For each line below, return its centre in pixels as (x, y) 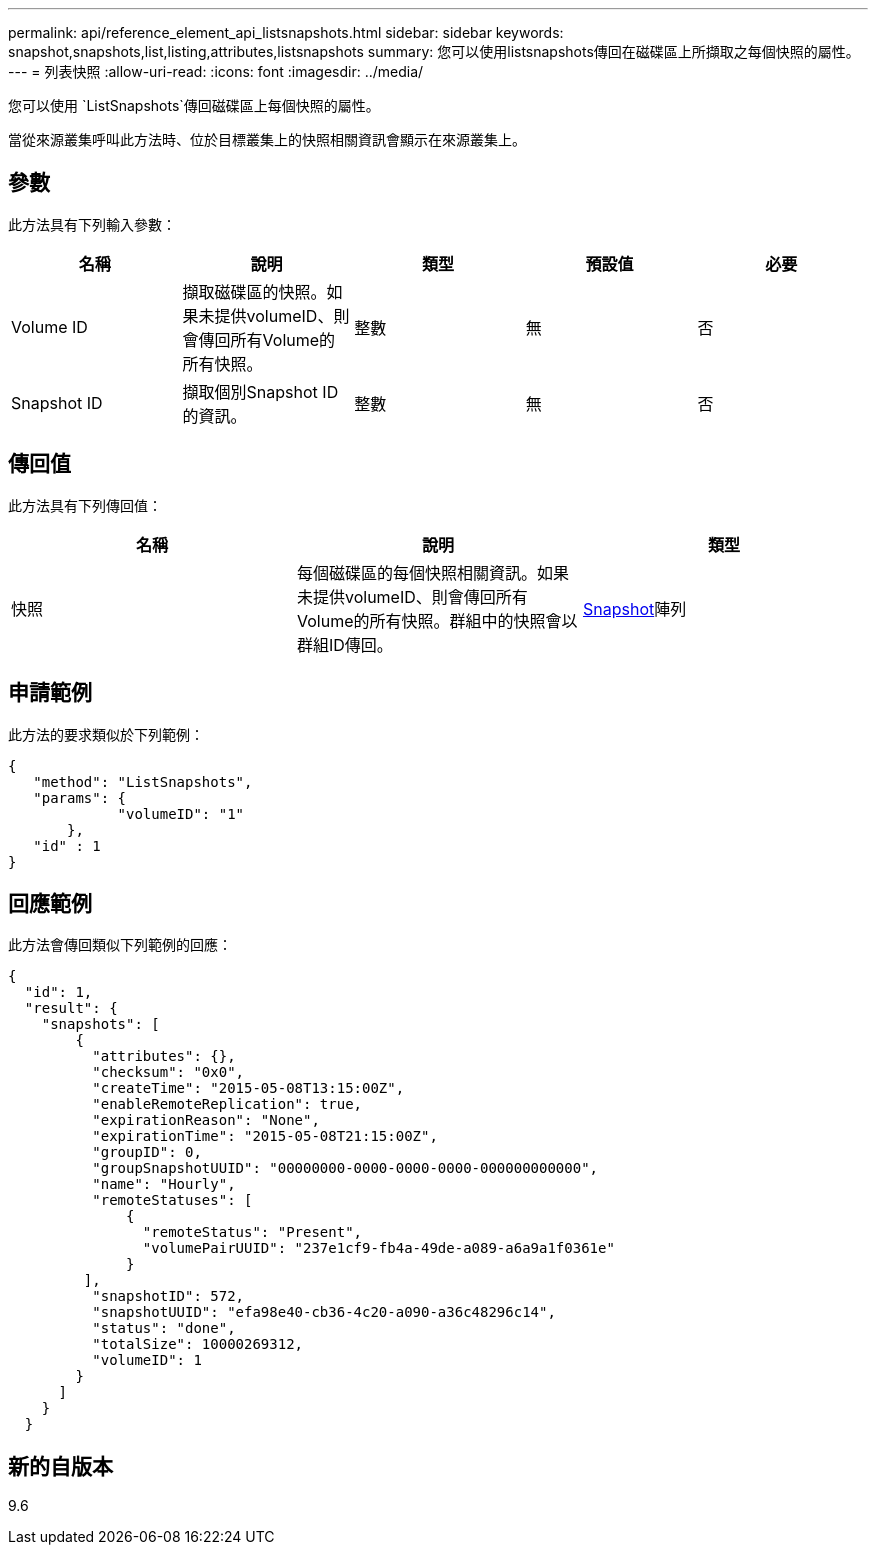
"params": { (80, 797)
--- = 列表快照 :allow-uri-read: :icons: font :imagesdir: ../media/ (216, 71)
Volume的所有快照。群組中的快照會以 (437, 620)
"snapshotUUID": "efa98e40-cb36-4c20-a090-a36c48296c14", (324, 1312)
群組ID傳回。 (344, 644)
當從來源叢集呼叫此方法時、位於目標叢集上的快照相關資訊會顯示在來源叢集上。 (267, 139)
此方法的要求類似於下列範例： (106, 734)
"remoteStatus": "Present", (252, 1232)
